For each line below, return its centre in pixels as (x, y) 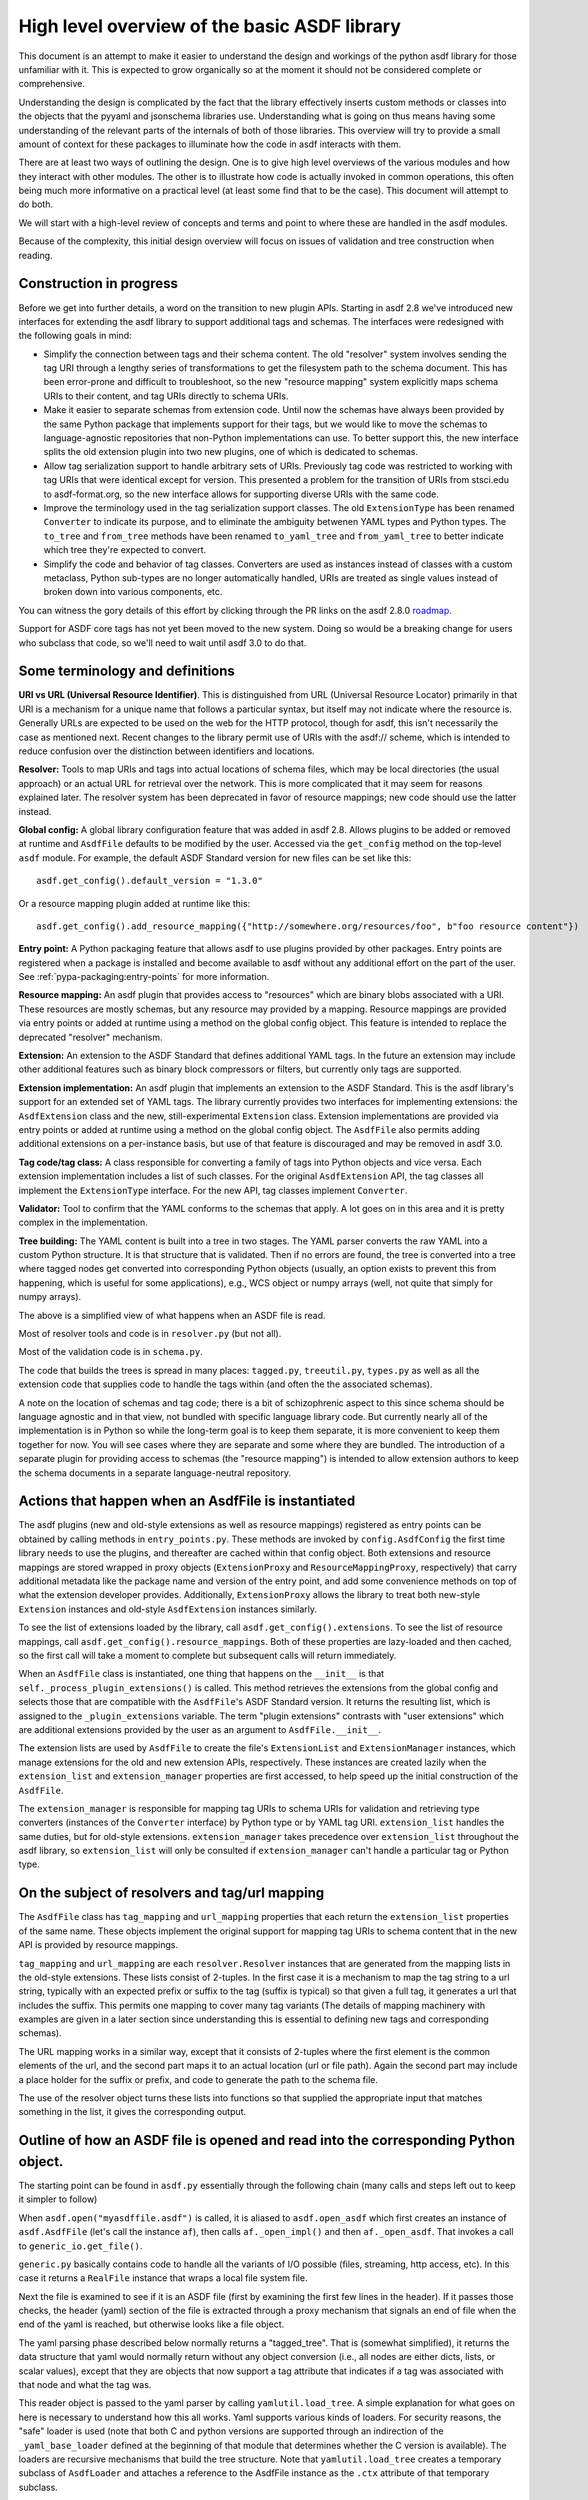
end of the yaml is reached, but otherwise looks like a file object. (151, 2324)
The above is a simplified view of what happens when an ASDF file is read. (172, 1315)
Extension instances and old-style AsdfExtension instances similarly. (167, 1609)
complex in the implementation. (83, 1222)
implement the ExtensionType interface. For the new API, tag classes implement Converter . (213, 1190)
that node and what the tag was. (85, 2385)
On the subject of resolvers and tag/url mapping (171, 1893)
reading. (36, 255)
